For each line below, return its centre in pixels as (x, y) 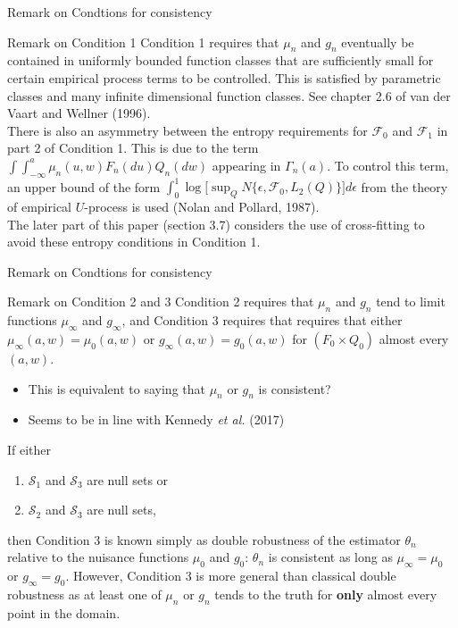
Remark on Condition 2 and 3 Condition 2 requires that (161, 301)
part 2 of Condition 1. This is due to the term (133, 148)
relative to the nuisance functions (98, 557)
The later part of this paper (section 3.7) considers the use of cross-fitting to (216, 224)
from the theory (404, 186)
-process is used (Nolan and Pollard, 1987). (202, 207)
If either (29, 449)
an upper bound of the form (84, 186)
